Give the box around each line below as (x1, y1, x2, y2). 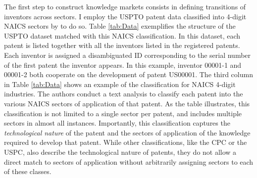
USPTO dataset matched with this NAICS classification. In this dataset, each (4, 30, 241, 41)
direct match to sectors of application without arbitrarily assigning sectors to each (4, 156, 254, 167)
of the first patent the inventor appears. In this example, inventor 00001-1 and (4, 59, 242, 70)
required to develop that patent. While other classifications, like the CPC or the (4, 137, 247, 147)
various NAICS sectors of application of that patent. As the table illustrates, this (4, 98, 250, 108)
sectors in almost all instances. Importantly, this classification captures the (4, 118, 230, 128)
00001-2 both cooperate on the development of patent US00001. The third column (4, 69, 253, 80)
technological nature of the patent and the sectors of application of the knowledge (4, 127, 251, 137)
